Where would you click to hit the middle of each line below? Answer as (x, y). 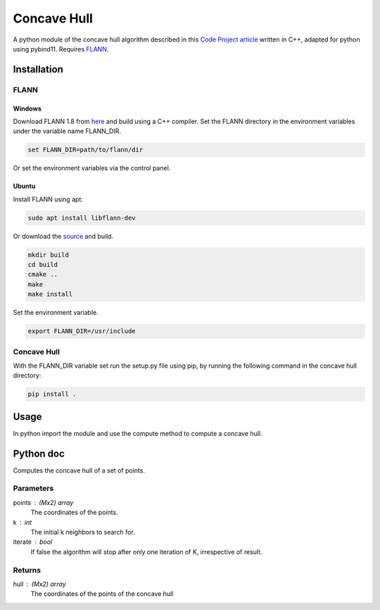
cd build (43, 264)
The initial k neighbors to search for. (83, 532)
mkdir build (49, 255)
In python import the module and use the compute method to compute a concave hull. (138, 433)
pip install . (52, 394)
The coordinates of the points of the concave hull (102, 594)
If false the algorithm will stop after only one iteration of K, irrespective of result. (147, 552)
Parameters (33, 488)
